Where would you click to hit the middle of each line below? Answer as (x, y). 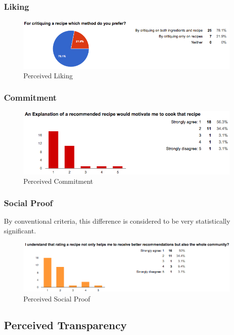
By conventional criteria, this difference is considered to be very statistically (117, 221)
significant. (20, 230)
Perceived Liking (48, 76)
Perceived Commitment (58, 181)
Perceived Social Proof (57, 298)
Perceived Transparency (65, 325)
